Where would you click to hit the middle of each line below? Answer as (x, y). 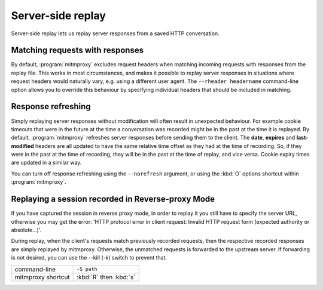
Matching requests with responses (77, 50)
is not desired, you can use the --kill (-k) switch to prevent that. (89, 258)
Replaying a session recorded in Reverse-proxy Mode (113, 199)
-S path (87, 269)
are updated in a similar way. (46, 163)
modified (22, 146)
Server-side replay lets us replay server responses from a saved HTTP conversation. (115, 33)
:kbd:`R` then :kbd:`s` (106, 277)
